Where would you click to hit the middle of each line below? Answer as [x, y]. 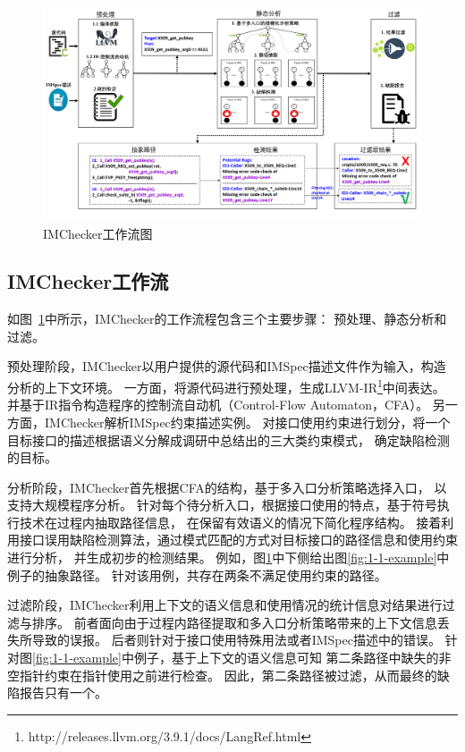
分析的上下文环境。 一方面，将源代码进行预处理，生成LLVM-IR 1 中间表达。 [226, 386]
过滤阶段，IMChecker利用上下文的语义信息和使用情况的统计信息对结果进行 [225, 605]
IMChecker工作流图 [98, 233]
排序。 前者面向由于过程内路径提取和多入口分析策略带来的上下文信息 [234, 622]
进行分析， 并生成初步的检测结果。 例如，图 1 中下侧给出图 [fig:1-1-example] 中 [228, 558]
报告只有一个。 [63, 693]
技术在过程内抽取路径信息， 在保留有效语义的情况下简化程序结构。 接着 [230, 522]
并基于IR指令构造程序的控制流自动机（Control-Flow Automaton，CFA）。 [218, 405]
